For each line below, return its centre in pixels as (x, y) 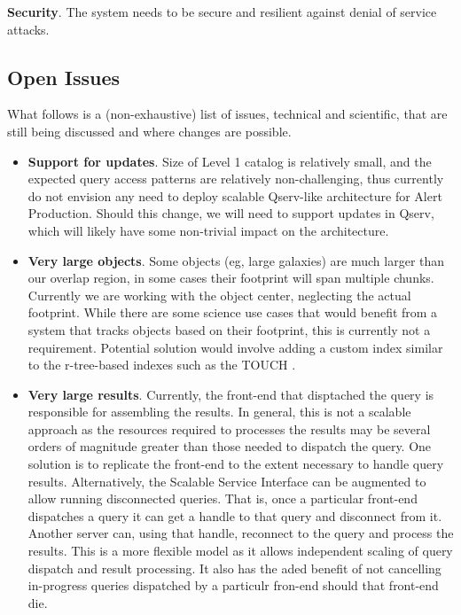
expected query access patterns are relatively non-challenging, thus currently (236, 179)
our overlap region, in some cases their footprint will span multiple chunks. (231, 278)
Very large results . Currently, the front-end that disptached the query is (231, 394)
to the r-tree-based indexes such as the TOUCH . (162, 365)
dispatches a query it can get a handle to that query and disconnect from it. (235, 515)
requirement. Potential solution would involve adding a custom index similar (235, 347)
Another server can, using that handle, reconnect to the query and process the (241, 533)
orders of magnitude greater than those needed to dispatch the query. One (230, 446)
